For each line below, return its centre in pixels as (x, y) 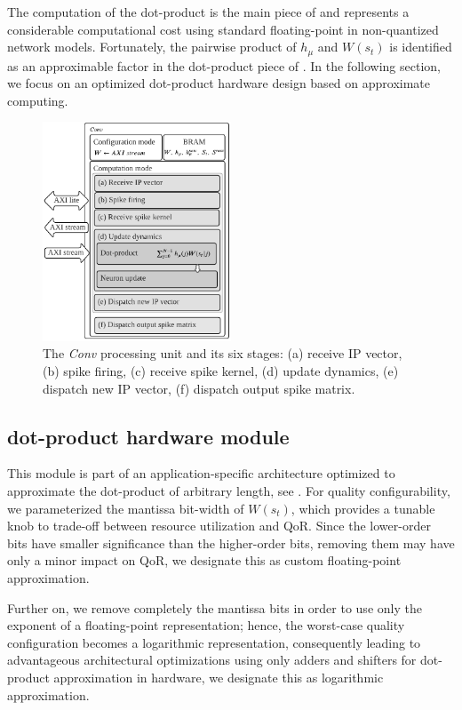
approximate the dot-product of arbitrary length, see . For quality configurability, (229, 491)
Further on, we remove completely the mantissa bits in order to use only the (215, 607)
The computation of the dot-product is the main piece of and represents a (208, 12)
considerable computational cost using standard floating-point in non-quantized (223, 29)
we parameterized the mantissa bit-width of (126, 508)
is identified (421, 47)
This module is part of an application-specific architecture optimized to (201, 473)
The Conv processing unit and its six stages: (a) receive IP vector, (223, 353)
